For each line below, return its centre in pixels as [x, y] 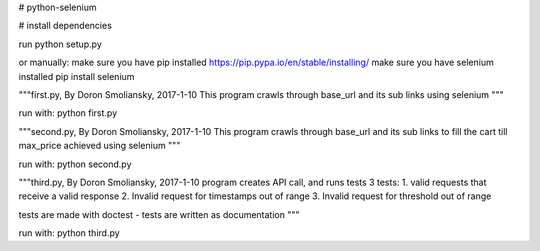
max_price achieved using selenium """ [99, 146]
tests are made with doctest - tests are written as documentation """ [159, 214]
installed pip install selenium [76, 76]
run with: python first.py [68, 113]
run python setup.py [60, 44]
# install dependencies [65, 26]
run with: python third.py [69, 233]
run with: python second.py [75, 164]
